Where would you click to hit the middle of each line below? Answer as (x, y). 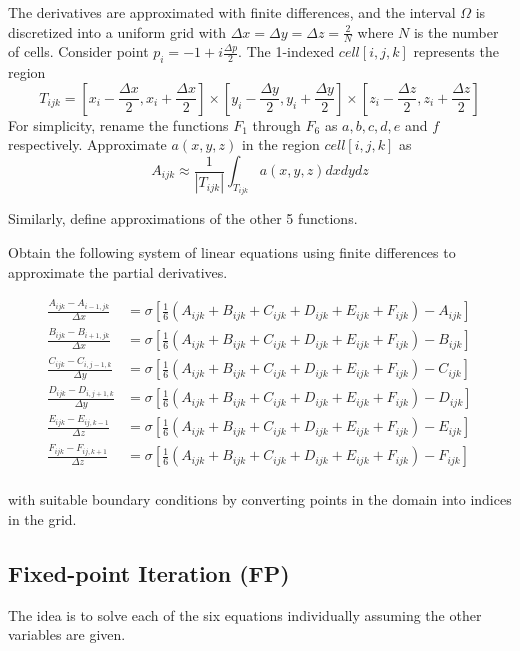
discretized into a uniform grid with (117, 31)
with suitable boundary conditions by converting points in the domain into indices (260, 499)
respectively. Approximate (87, 144)
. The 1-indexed (286, 51)
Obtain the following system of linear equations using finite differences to (232, 252)
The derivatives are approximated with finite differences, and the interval (232, 12)
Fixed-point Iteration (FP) (149, 572)
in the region (280, 144)
